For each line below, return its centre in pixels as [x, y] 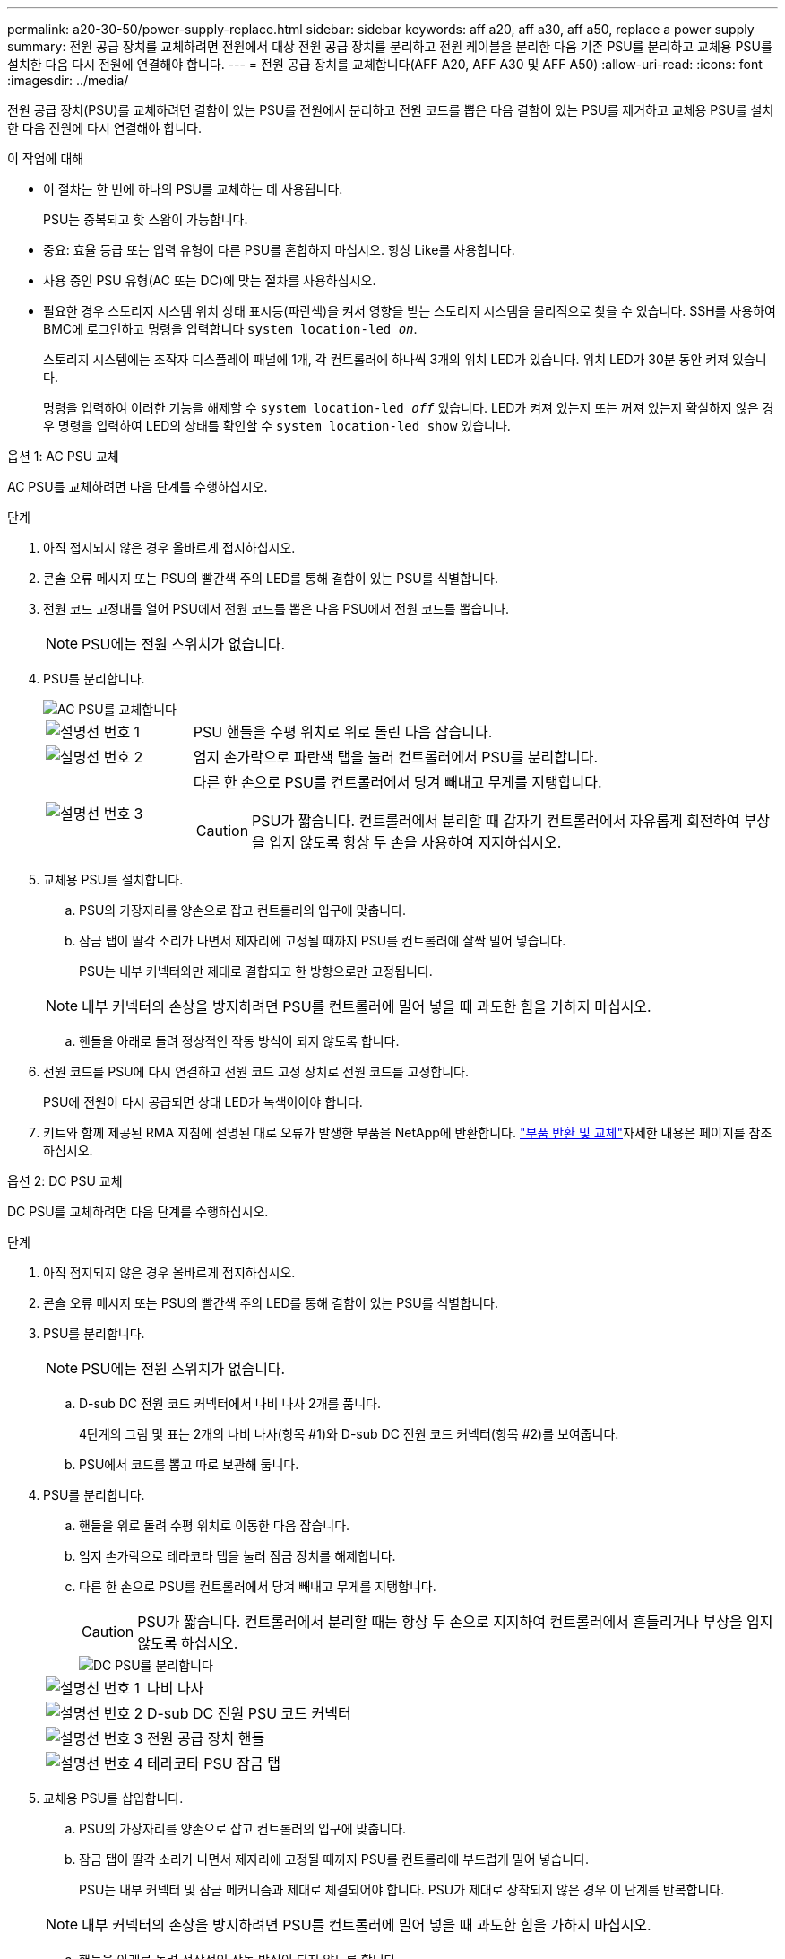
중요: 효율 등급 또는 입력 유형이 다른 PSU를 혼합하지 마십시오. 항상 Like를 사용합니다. [279, 250]
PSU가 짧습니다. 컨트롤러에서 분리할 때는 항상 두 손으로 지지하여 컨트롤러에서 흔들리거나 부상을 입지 [455, 1622]
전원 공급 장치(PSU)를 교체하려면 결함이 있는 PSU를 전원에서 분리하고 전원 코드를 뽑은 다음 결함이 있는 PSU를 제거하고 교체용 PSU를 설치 [391, 110]
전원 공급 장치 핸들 [206, 1738]
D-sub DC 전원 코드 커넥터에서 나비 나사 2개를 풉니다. [230, 1403]
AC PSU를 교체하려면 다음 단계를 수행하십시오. [138, 487]
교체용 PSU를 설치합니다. [113, 879]
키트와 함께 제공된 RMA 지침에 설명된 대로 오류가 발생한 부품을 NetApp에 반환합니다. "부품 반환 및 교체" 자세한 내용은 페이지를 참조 [408, 1132]
